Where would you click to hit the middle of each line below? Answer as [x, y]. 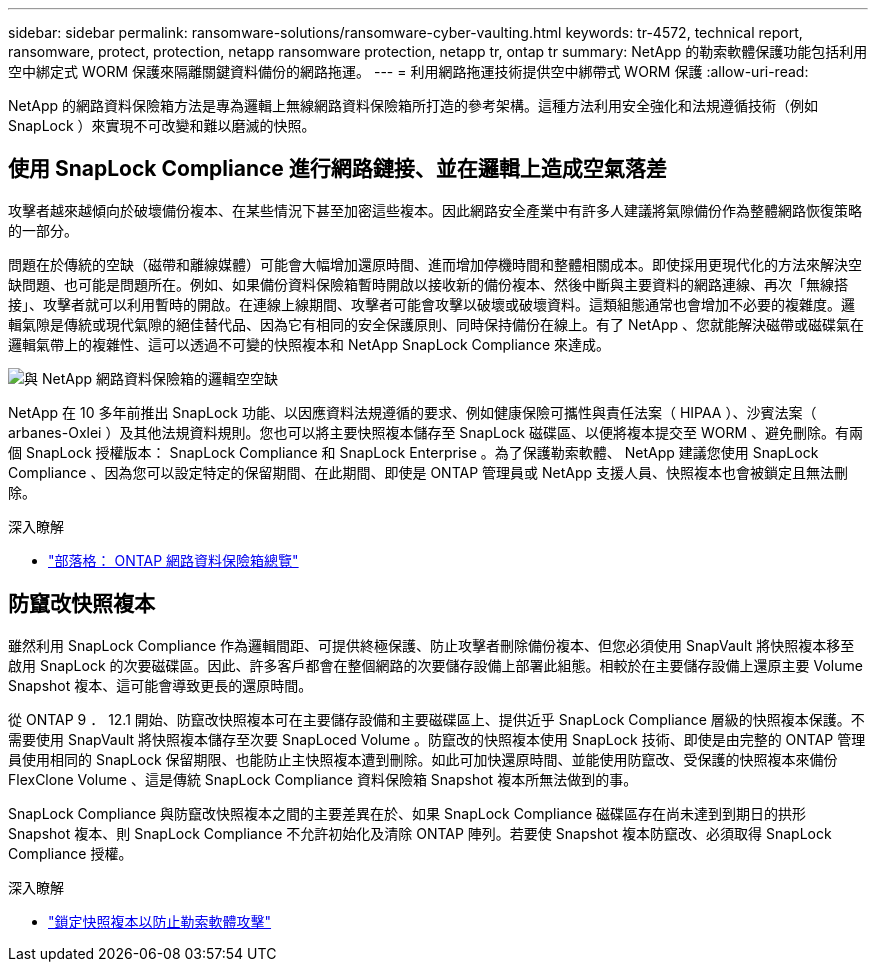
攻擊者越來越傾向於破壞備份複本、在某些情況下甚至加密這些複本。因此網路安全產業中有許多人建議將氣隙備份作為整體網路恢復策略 [435, 210]
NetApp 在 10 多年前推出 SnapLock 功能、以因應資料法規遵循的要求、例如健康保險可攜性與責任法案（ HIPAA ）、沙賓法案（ [412, 412]
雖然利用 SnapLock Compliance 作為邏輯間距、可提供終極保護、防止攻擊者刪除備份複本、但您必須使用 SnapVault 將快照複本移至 [431, 645]
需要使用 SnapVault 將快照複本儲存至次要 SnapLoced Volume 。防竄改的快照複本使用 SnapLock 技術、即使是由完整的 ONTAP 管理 [437, 739]
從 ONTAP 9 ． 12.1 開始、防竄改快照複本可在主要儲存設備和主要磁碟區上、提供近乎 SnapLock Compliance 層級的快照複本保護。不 [436, 719]
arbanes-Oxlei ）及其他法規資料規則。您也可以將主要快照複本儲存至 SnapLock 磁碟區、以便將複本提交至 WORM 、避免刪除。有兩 [435, 432]
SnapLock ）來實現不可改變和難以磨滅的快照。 [162, 125]
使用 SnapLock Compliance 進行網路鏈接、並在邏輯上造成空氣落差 [337, 169]
